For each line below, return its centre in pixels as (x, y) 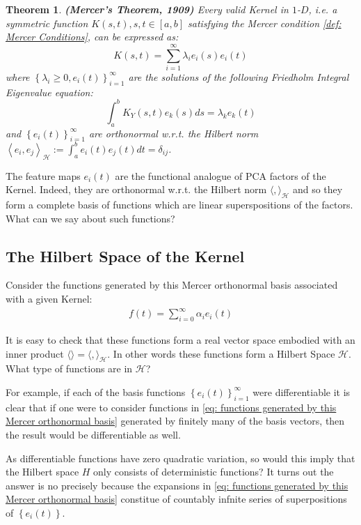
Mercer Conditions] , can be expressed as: (92, 37)
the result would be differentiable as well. (93, 434)
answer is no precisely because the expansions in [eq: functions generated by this (177, 485)
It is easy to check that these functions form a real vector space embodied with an (180, 339)
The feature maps (43, 175)
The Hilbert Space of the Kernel (125, 256)
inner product (35, 353)
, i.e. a (323, 9)
